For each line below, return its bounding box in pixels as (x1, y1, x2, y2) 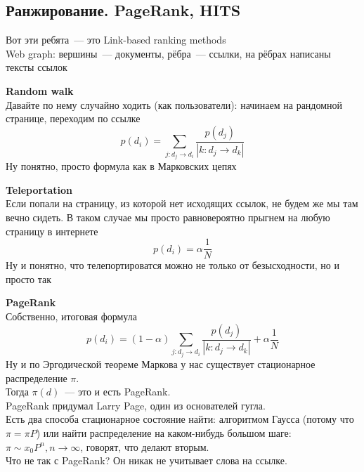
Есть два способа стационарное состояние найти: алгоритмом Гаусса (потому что (6, 412, 354, 426)
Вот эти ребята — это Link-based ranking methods (6, 32, 226, 47)
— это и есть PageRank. (65, 384, 171, 399)
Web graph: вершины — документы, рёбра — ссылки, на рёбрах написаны (6, 46, 331, 60)
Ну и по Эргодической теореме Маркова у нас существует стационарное (6, 356, 316, 371)
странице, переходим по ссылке (6, 111, 141, 126)
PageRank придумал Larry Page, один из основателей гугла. (6, 398, 266, 412)
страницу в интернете (6, 223, 98, 238)
